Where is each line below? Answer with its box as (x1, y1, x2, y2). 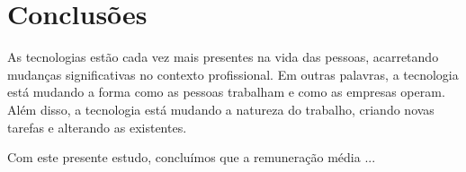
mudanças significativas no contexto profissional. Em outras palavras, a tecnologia (7, 64, 459, 83)
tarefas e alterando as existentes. (7, 117, 187, 136)
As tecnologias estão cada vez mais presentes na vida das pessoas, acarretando (7, 47, 439, 66)
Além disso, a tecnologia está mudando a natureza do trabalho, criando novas (7, 99, 435, 118)
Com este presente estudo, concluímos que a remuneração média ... (7, 148, 376, 167)
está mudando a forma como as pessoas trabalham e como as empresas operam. (7, 82, 445, 101)
